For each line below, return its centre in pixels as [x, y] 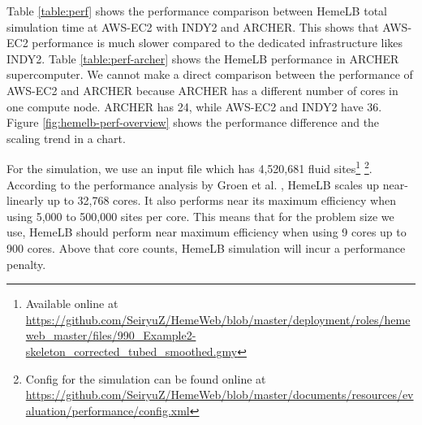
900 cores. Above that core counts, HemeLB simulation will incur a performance [206, 247]
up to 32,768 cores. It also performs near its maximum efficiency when [222, 200]
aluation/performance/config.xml [108, 410]
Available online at [72, 304]
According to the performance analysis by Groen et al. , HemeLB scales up [193, 184]
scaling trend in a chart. [66, 138]
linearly [25, 200]
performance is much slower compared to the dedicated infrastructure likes [217, 43]
